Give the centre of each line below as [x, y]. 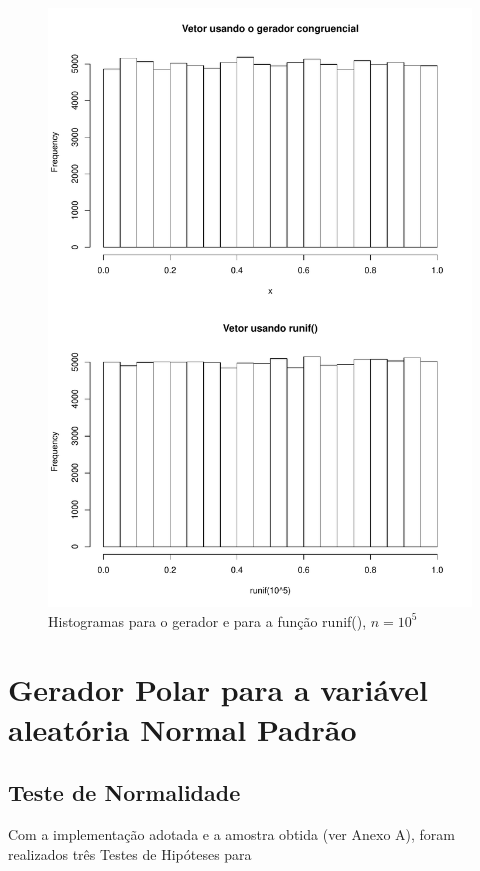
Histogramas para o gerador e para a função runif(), [207, 620]
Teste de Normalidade [124, 792]
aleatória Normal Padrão [182, 728]
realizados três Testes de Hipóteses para [130, 853]
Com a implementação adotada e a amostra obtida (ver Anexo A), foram [231, 834]
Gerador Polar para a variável [218, 689]
